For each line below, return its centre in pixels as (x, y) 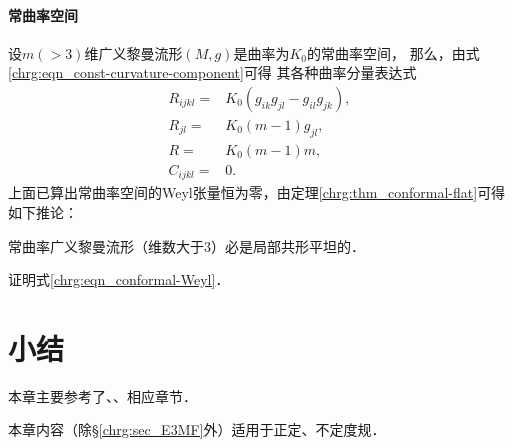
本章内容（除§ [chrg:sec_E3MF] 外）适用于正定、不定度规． (197, 429)
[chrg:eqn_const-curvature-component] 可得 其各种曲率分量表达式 (212, 72)
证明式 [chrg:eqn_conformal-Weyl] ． (119, 279)
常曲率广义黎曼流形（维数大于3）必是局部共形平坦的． (186, 245)
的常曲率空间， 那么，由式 (393, 52)
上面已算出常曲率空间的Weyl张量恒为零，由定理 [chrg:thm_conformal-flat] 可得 (257, 192)
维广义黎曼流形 (133, 52)
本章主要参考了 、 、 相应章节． (102, 395)
